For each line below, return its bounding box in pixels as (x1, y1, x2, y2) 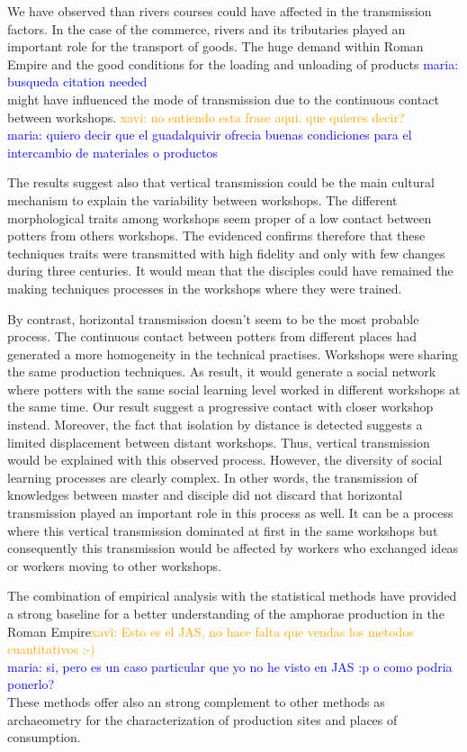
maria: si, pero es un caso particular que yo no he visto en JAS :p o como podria (7, 657, 453, 675)
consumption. (7, 728, 81, 747)
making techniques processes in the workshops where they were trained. (7, 278, 402, 297)
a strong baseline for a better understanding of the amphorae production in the (7, 604, 445, 622)
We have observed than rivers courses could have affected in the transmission (7, 2, 432, 20)
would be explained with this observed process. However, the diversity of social (7, 450, 443, 469)
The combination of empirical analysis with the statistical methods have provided (7, 586, 457, 605)
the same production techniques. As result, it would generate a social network (7, 362, 436, 381)
